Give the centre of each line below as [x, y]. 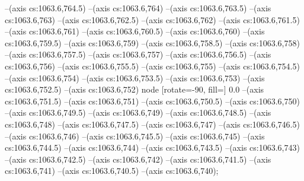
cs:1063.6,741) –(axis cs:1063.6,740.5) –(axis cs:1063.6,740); [112, 171]
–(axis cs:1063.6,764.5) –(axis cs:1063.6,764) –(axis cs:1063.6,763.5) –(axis [138, 8]
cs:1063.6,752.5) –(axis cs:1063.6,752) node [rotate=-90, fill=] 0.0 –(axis [135, 89]
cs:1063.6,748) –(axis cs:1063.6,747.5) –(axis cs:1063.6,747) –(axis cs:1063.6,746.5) [152, 124]
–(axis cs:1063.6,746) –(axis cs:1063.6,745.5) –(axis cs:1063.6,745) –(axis [135, 136]
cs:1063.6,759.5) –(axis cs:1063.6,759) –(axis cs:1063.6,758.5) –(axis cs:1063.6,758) [152, 42]
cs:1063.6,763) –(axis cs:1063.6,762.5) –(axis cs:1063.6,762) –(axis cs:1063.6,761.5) [152, 19]
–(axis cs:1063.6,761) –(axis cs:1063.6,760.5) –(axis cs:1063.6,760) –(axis [135, 31]
